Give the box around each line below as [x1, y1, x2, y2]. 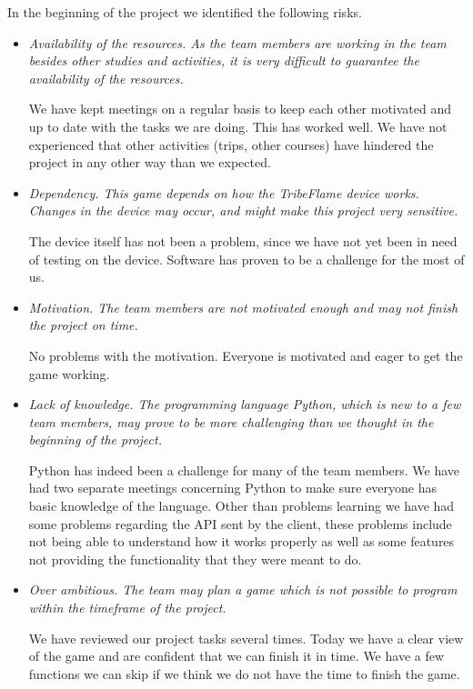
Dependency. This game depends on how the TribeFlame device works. [28, 183, 419, 202]
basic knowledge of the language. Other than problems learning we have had [28, 496, 455, 515]
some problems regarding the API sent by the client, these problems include [28, 514, 452, 533]
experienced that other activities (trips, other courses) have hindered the [28, 135, 434, 154]
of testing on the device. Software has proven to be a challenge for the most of [28, 249, 465, 268]
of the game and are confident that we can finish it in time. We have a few [28, 646, 445, 665]
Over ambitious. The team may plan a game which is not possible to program [28, 580, 458, 599]
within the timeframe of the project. [28, 598, 226, 617]
